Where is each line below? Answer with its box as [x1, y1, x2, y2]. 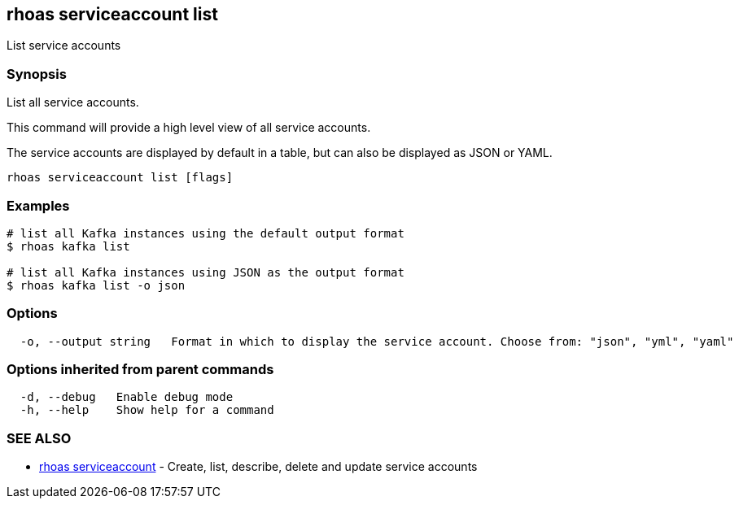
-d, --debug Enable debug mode [20, 390, 234, 404]
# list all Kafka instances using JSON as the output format [7, 265, 404, 279]
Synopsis [7, 65, 67, 82]
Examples [7, 197, 70, 214]
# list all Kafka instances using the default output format [7, 226, 404, 240]
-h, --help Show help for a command [20, 403, 274, 417]
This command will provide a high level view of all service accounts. [7, 120, 371, 135]
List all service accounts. [7, 95, 139, 110]
